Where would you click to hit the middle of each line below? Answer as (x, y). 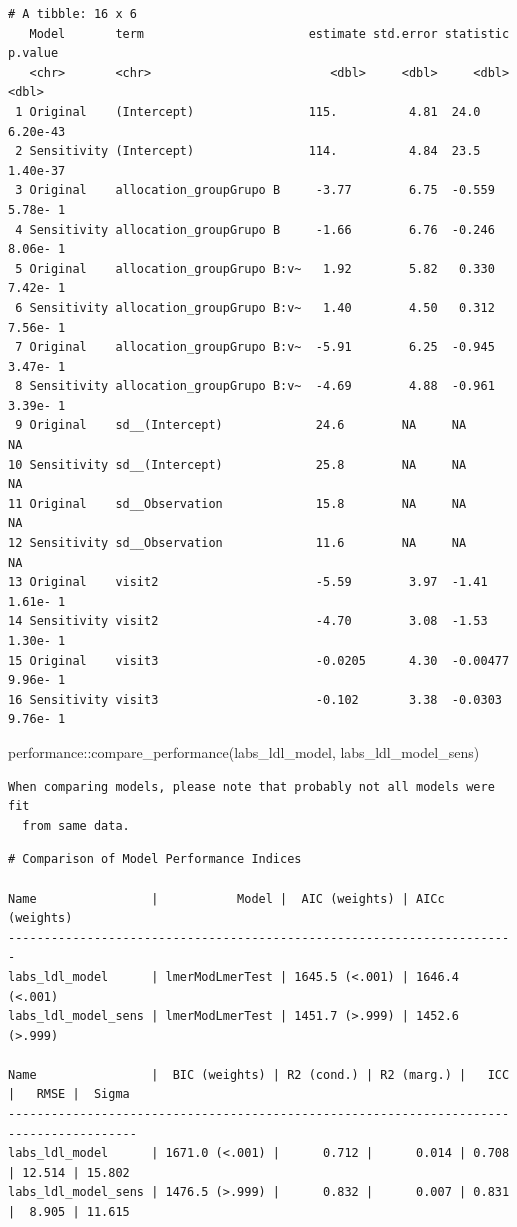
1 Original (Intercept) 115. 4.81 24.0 (248, 111)
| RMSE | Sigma (69, 1094)
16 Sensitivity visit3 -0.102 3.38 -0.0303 (255, 699)
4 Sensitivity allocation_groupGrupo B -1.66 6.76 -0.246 (255, 229)
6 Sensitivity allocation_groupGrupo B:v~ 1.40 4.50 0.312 (255, 307)
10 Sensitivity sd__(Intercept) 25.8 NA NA (237, 464)
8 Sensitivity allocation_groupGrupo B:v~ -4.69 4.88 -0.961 (255, 386)
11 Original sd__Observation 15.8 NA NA (237, 503)
